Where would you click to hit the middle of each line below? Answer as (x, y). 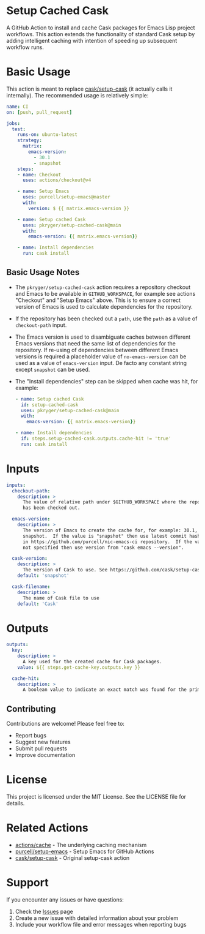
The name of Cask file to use (61, 598)
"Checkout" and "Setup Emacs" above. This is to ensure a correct (98, 300)
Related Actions (47, 828)
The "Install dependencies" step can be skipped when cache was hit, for (106, 381)
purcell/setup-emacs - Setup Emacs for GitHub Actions (85, 851)
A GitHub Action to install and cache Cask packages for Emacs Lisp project (101, 28)
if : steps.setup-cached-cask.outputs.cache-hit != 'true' (96, 439)
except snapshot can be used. (52, 369)
